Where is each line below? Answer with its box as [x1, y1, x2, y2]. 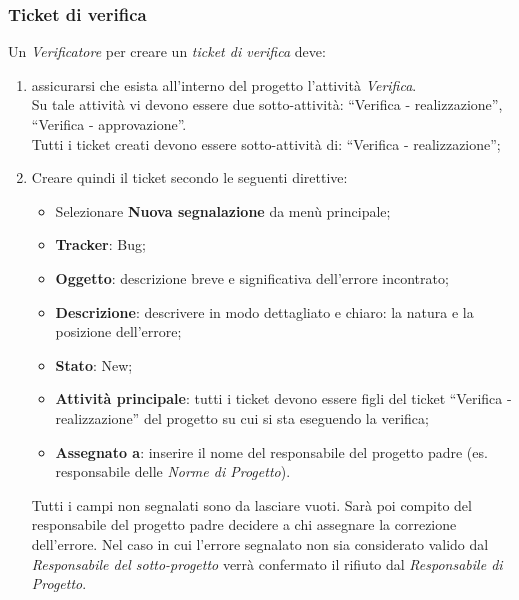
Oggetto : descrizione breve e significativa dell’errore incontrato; [55, 267, 449, 288]
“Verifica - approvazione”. [31, 114, 187, 134]
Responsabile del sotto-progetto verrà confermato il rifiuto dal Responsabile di [31, 553, 503, 574]
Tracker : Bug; [55, 234, 146, 255]
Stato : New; [55, 354, 133, 375]
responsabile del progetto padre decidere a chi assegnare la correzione [31, 514, 457, 535]
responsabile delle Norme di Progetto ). [55, 461, 291, 482]
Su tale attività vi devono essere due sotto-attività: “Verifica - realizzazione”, [31, 94, 503, 115]
